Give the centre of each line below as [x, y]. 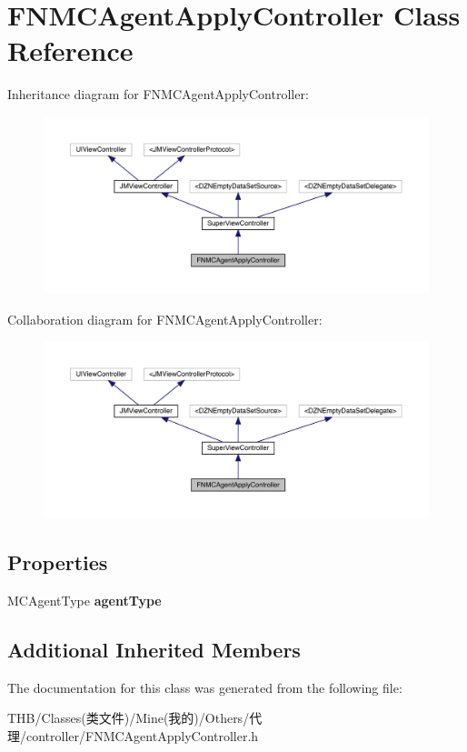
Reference [70, 50]
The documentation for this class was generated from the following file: [205, 687]
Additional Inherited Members [154, 649]
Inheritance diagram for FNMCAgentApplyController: [158, 94]
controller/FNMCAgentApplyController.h [142, 735]
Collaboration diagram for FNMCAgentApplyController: [165, 319]
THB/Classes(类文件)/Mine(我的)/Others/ [129, 718]
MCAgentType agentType [84, 600]
